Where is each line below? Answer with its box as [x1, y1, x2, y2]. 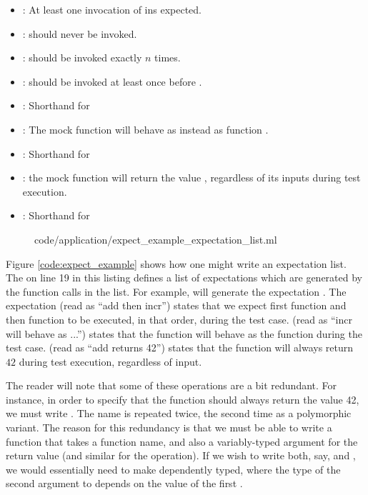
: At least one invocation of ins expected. [22, 2, 202, 16]
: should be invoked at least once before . [22, 74, 202, 89]
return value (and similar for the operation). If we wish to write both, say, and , [6, 448, 356, 463]
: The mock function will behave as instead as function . [22, 121, 269, 136]
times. [154, 50, 181, 65]
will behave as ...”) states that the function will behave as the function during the [6, 326, 362, 341]
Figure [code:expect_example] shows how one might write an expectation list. [6, 256, 347, 271]
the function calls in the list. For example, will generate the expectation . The [6, 284, 347, 299]
